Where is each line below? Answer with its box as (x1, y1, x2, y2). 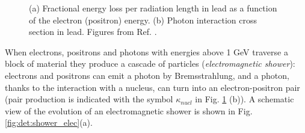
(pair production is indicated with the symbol (5, 93, 173, 105)
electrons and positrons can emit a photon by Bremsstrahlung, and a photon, (5, 69, 289, 81)
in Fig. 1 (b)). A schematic (195, 93, 294, 105)
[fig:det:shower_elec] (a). (5, 116, 93, 129)
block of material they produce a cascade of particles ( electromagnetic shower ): (5, 57, 295, 70)
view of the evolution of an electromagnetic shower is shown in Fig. (5, 104, 253, 117)
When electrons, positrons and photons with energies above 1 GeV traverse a (5, 45, 288, 58)
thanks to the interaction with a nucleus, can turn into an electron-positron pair (5, 81, 300, 93)
